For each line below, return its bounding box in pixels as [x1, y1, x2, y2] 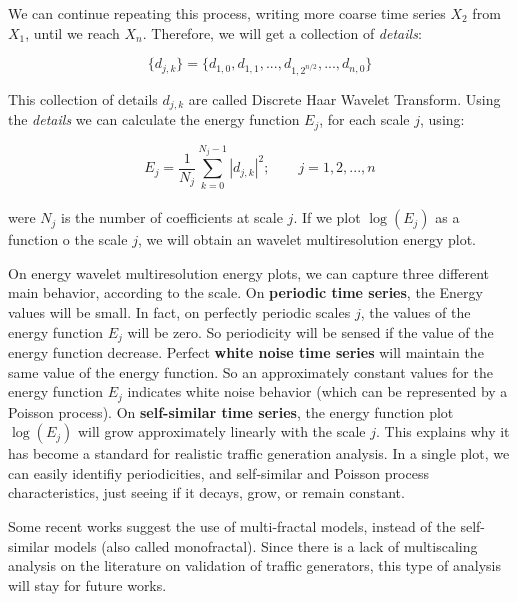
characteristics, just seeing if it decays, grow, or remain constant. [8, 482, 405, 503]
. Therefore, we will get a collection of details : [142, 22, 422, 43]
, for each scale [319, 109, 410, 130]
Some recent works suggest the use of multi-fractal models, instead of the [8, 516, 456, 537]
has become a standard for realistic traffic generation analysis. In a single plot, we [8, 443, 510, 464]
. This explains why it [376, 421, 510, 442]
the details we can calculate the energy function [8, 109, 300, 130]
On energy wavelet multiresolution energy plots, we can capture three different [8, 262, 490, 283]
